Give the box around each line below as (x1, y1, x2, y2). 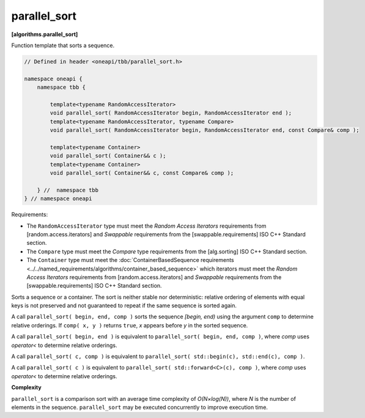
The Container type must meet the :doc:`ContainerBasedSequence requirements (26, 256, 235, 264)
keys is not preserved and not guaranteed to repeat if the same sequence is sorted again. (11, 302, 237, 309)
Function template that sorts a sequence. (11, 42, 115, 49)
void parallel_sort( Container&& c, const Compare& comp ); (50, 170, 234, 176)
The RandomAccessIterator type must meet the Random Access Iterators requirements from (26, 222, 267, 230)
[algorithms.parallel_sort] (11, 31, 78, 38)
